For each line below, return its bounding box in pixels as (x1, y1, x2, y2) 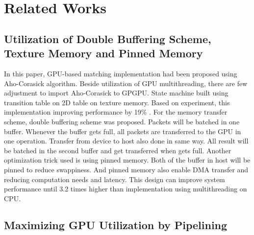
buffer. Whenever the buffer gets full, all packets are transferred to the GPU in (4, 126, 241, 136)
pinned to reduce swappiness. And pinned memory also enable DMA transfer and (4, 164, 249, 174)
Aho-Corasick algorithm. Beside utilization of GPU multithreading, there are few (4, 78, 248, 88)
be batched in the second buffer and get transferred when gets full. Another (4, 145, 231, 155)
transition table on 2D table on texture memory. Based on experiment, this (4, 97, 230, 107)
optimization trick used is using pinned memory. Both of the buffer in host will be (4, 155, 251, 165)
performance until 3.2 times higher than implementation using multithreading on (4, 184, 247, 194)
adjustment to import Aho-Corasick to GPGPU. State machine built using (4, 88, 229, 98)
